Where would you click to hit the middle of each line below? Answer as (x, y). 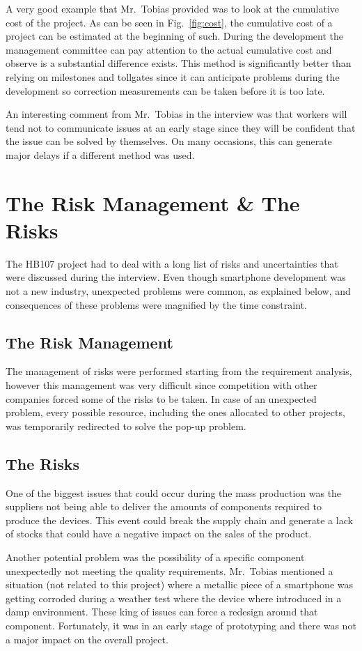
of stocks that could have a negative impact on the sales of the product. (159, 534)
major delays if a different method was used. (100, 154)
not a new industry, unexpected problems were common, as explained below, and (178, 291)
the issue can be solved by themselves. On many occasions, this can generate (169, 141)
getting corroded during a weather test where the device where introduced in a (174, 598)
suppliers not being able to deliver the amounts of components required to (164, 506)
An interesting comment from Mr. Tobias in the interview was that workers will (176, 114)
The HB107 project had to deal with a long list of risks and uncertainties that (172, 263)
